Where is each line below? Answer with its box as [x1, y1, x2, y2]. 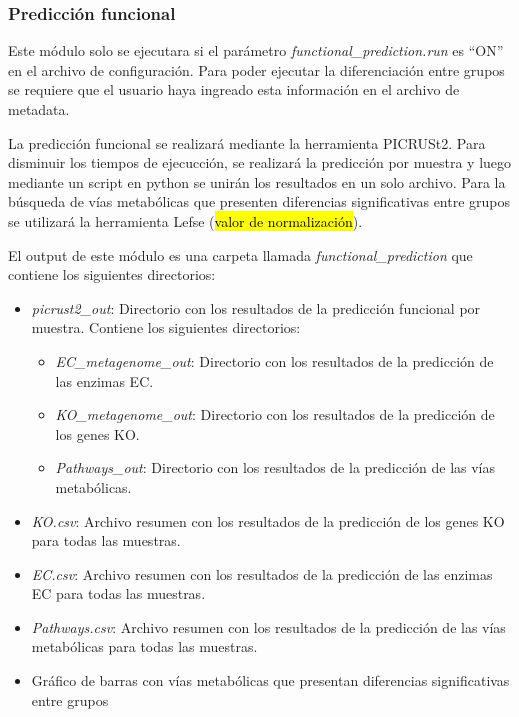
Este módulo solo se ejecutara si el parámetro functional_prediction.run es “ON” [8, 40, 504, 61]
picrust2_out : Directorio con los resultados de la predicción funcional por [31, 297, 481, 318]
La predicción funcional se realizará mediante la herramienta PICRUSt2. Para [8, 132, 486, 153]
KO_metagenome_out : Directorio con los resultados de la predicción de [55, 404, 495, 425]
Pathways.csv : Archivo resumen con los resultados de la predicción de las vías [31, 616, 506, 637]
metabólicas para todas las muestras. [31, 636, 258, 657]
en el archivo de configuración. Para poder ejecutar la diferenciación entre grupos [8, 59, 505, 80]
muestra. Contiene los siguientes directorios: [31, 317, 301, 338]
